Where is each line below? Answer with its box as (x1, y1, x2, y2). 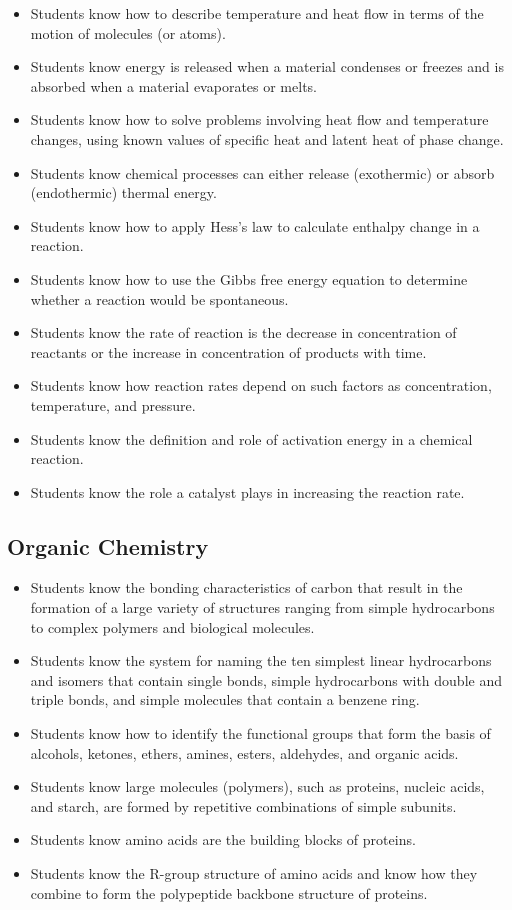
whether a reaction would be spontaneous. (30, 288, 289, 309)
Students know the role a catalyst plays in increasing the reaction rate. (30, 481, 465, 502)
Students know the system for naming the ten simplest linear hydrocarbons (30, 650, 492, 671)
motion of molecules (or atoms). (30, 22, 226, 43)
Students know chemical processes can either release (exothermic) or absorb (30, 162, 495, 183)
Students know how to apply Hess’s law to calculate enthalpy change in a (30, 215, 480, 236)
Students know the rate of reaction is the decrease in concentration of (30, 322, 457, 343)
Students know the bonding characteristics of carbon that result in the (30, 577, 463, 598)
